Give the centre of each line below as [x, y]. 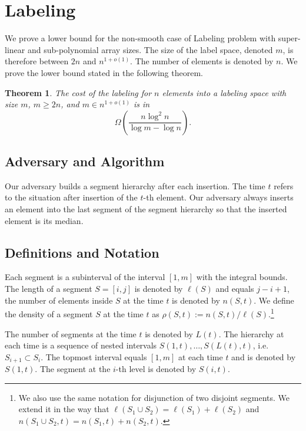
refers [284, 185]
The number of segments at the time [71, 333]
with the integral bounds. [242, 277]
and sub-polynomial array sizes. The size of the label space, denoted [150, 49]
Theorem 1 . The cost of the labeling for [78, 92]
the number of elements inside [59, 300]
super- [289, 38]
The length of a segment [49, 289]
